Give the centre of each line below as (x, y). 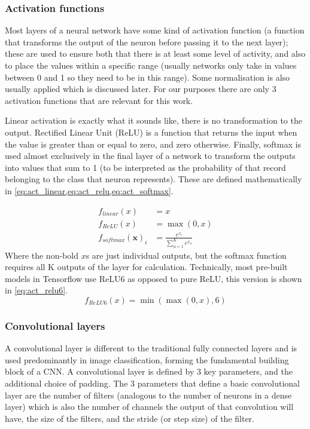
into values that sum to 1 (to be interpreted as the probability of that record (145, 167)
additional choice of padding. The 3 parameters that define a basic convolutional (152, 383)
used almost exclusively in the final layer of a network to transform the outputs (150, 156)
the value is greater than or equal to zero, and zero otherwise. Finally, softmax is (153, 144)
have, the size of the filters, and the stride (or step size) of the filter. (130, 418)
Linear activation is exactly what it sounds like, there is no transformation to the (154, 120)
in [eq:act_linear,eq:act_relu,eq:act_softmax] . (89, 190)
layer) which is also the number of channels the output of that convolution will (149, 407)
